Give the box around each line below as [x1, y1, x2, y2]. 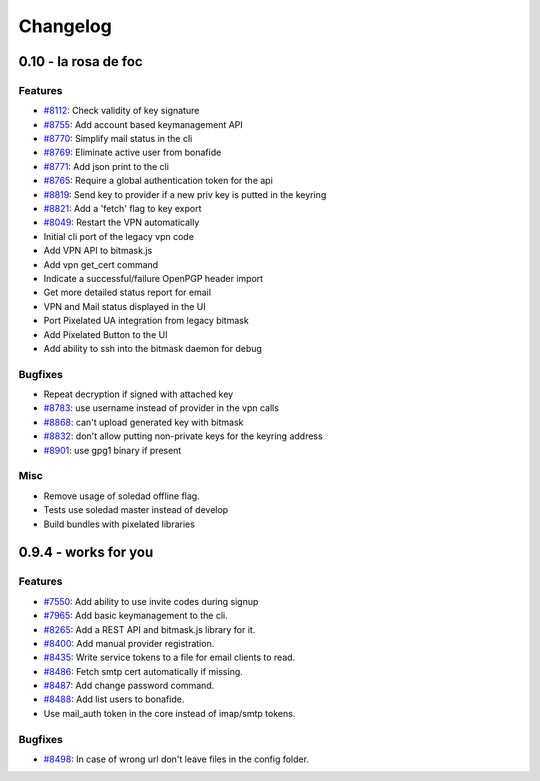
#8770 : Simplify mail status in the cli [43, 133, 193, 145]
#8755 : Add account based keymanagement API [43, 118, 244, 130]
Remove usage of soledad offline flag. [43, 490, 200, 502]
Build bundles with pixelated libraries [43, 518, 195, 530]
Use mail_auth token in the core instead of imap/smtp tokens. [43, 707, 296, 719]
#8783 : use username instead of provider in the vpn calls [43, 402, 280, 414]
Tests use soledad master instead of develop [43, 504, 229, 516]
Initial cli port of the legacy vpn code [43, 230, 195, 242]
